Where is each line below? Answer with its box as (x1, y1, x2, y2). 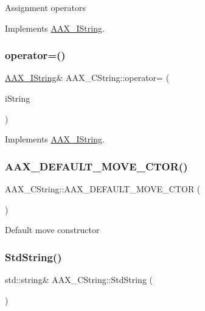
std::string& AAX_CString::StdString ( (5, 273, 153, 285)
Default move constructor (5, 223, 100, 236)
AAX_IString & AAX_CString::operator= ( (5, 71, 170, 84)
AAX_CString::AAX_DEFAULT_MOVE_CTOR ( (5, 183, 201, 195)
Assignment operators (5, 1, 86, 13)
